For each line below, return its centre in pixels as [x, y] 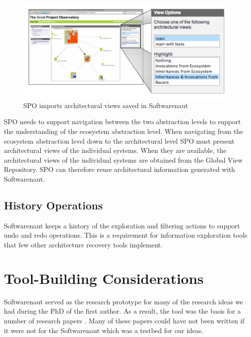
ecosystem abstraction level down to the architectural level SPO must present [119, 140]
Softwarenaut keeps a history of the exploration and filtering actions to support [122, 225]
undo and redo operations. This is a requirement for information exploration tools [126, 235]
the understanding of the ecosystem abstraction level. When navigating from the [124, 131]
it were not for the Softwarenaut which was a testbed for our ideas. [104, 330]
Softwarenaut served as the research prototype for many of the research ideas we [124, 301]
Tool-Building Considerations [104, 278]
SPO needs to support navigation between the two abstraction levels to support [122, 122]
